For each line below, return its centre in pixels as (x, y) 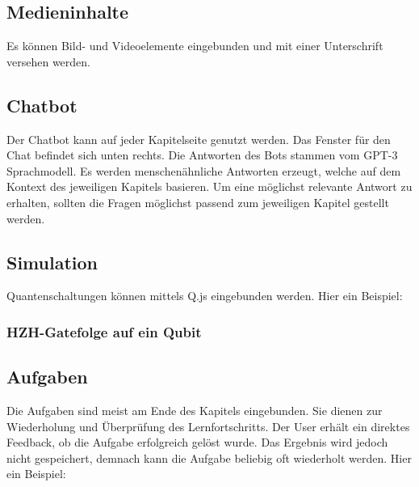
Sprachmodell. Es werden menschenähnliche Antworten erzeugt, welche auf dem (204, 170)
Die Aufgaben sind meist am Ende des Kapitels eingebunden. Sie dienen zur (195, 410)
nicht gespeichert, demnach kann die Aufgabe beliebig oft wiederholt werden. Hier (209, 457)
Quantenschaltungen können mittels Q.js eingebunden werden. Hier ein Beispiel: (205, 296)
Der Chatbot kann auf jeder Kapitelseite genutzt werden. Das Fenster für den (199, 139)
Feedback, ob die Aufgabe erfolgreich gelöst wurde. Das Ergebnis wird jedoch (197, 442)
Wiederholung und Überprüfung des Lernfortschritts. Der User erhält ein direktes (208, 426)
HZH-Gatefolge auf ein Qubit (104, 331)
